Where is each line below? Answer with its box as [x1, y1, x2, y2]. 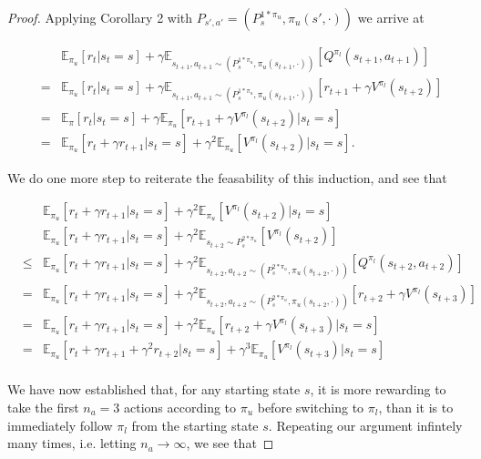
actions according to [124, 397, 237, 416]
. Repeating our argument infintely [268, 415, 463, 434]
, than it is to [378, 397, 454, 416]
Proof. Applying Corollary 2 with [7, 8, 193, 26]
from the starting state [131, 415, 259, 434]
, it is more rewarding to [310, 380, 446, 399]
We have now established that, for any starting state [7, 380, 301, 399]
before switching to [257, 397, 364, 416]
